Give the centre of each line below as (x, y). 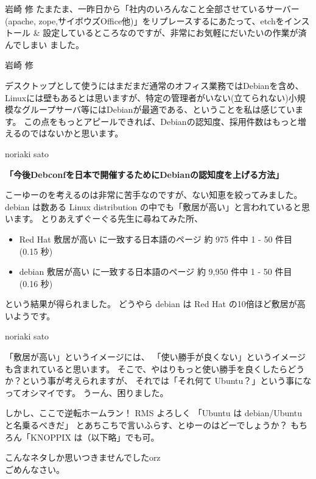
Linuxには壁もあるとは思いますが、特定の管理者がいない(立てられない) (147, 97)
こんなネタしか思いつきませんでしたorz (83, 457)
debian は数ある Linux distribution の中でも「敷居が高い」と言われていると (153, 206)
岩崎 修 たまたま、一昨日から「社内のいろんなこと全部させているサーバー (152, 9)
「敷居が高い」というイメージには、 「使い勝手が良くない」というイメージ (156, 357)
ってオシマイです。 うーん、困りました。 (87, 392)
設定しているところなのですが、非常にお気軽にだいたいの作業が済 (175, 33)
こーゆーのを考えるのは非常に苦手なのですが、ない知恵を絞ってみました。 (154, 195)
